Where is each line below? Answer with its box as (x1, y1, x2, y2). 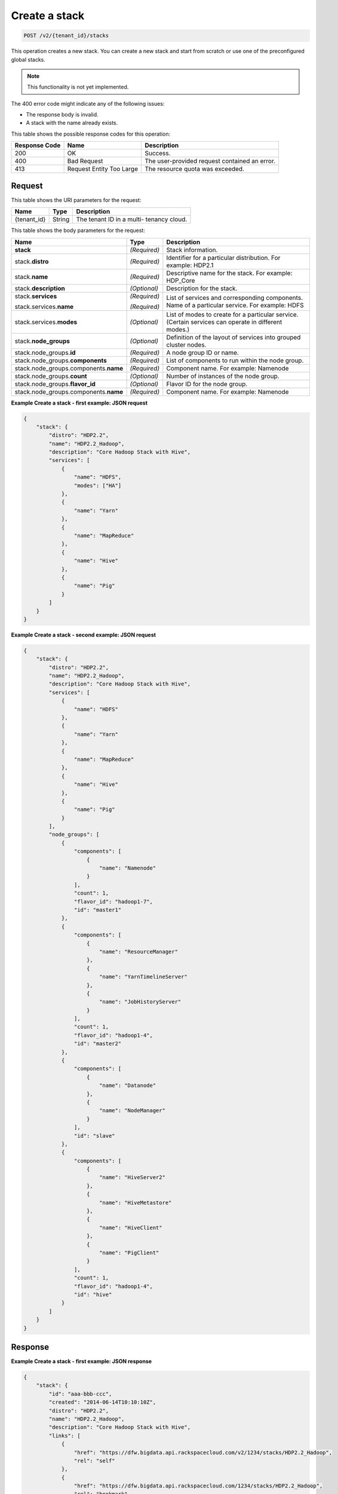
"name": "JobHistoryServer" (99, 999, 182, 1005)
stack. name (14, 273, 48, 281)
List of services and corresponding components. (166, 293, 303, 302)
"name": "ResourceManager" (99, 948, 179, 955)
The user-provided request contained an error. (144, 157, 276, 166)
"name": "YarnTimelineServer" (99, 973, 188, 980)
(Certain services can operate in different (166, 317, 282, 326)
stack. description (14, 284, 65, 292)
